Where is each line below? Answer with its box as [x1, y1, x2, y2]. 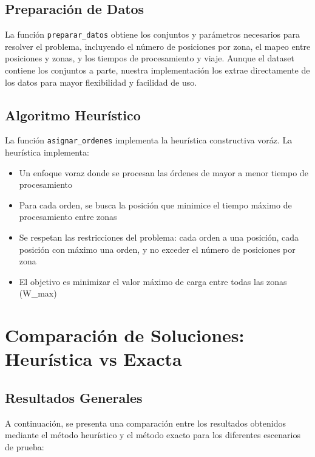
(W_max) [19, 287, 57, 300]
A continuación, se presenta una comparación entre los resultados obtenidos [5, 416, 286, 429]
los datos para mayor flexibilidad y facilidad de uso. [5, 75, 197, 88]
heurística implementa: [5, 146, 89, 159]
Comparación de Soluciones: [5, 323, 245, 348]
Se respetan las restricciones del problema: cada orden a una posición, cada [19, 231, 299, 244]
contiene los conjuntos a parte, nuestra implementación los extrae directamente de [5, 64, 310, 77]
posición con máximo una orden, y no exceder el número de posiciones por [19, 242, 296, 255]
